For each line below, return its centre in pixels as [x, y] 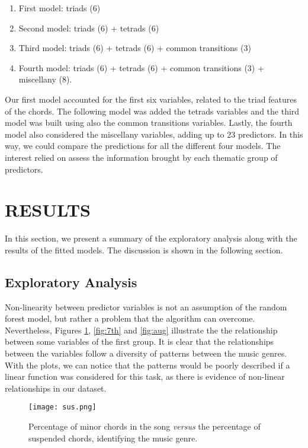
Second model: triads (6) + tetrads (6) [89, 28]
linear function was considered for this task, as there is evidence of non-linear [145, 376]
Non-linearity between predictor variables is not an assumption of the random [146, 306]
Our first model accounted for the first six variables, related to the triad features [151, 99]
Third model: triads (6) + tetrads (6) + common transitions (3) [135, 48]
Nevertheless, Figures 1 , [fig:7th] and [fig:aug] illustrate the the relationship [141, 330]
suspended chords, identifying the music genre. [113, 438]
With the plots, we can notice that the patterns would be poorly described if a [147, 365]
